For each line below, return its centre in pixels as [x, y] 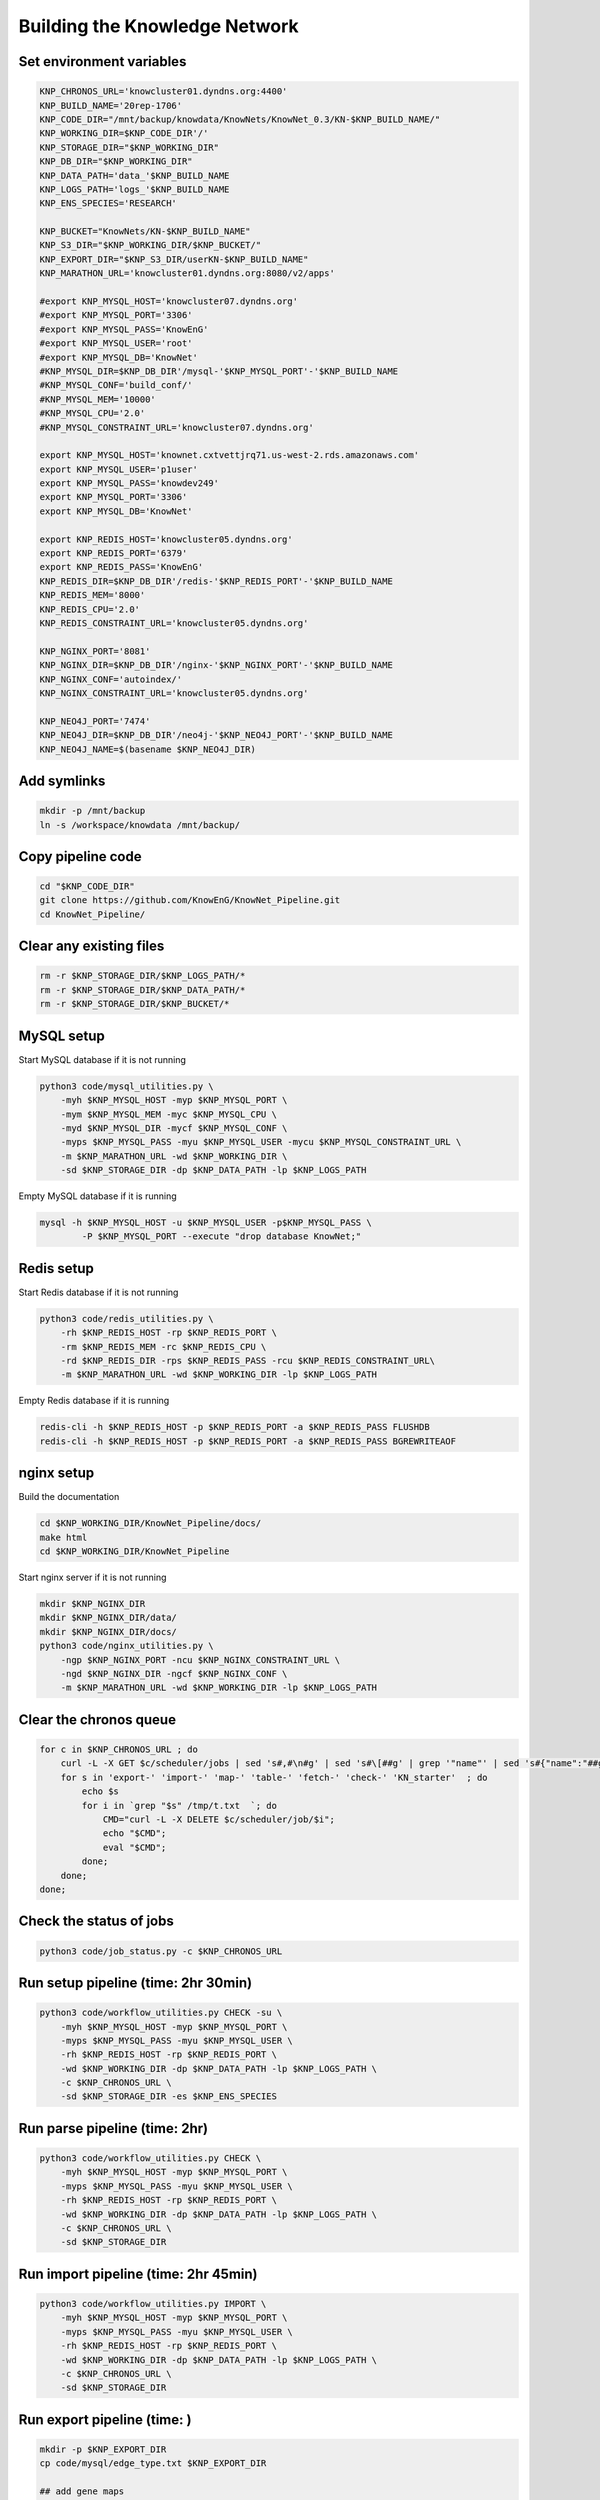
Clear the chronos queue [97, 1719]
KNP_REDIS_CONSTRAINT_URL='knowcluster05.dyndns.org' [174, 623]
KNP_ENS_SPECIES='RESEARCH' [108, 203]
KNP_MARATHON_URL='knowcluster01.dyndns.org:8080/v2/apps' [187, 273]
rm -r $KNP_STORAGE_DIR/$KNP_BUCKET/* [134, 1004]
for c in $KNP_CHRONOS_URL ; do [119, 1749]
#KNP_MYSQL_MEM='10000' [98, 399]
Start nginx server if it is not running [92, 1577]
